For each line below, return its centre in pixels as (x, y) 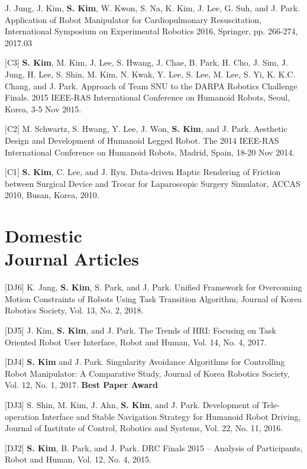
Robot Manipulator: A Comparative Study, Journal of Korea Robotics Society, (147, 373)
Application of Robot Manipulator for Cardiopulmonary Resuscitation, (133, 19)
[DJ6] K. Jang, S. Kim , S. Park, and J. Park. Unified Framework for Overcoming (153, 287)
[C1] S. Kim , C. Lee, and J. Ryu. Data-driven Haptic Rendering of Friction (143, 172)
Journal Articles (72, 259)
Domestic (43, 236)
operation (22, 416)
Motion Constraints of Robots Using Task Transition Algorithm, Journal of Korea (153, 298)
